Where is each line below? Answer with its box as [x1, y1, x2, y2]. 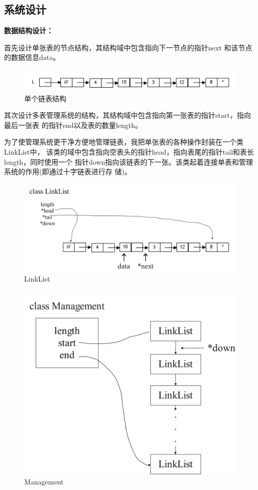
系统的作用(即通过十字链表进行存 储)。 [4, 166, 132, 177]
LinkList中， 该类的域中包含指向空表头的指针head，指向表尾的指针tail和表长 [4, 147, 254, 157]
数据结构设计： [4, 25, 53, 36]
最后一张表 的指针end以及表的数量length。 [4, 119, 142, 130]
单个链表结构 [24, 93, 66, 103]
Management [24, 476, 64, 486]
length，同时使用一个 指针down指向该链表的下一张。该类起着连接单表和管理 [4, 156, 253, 167]
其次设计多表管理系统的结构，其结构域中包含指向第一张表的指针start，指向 [4, 110, 251, 120]
